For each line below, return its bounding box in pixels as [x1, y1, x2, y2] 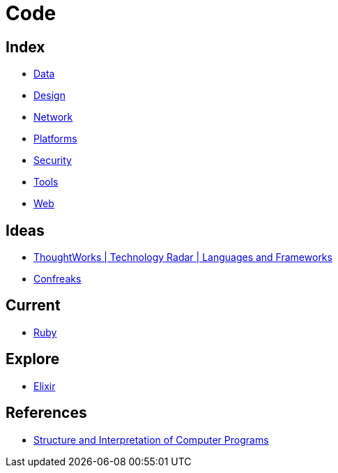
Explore [6, 350, 60, 368]
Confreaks [33, 273, 82, 285]
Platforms [33, 133, 77, 145]
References [6, 404, 87, 422]
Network [33, 111, 73, 123]
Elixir [33, 380, 56, 392]
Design [33, 89, 66, 102]
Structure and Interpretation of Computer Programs [33, 433, 269, 446]
